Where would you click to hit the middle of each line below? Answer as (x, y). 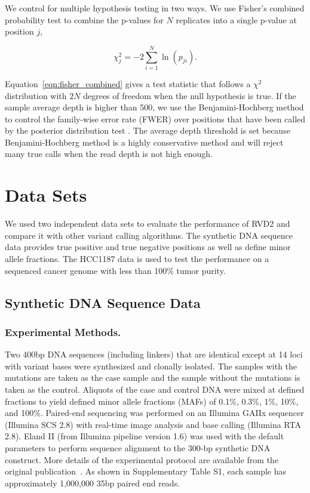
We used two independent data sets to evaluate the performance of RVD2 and (148, 224)
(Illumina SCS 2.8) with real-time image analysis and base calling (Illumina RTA (153, 424)
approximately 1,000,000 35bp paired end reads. (93, 483)
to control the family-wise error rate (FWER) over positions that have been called (155, 118)
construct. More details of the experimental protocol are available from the (142, 459)
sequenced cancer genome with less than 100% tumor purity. (115, 270)
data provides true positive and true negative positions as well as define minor (148, 247)
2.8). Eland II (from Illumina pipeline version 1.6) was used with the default (145, 436)
